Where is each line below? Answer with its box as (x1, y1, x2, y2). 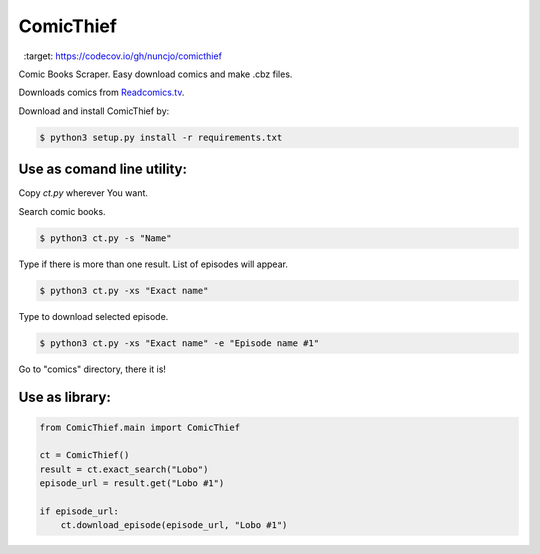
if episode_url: (39, 505, 120, 517)
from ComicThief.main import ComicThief (39, 421, 240, 433)
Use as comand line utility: (18, 161, 188, 178)
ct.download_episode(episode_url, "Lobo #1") (60, 520, 288, 531)
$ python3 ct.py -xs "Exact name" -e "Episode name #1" (39, 337, 320, 349)
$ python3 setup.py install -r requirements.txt (39, 131, 283, 143)
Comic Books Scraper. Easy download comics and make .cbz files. (18, 68, 293, 80)
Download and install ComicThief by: (18, 105, 170, 117)
